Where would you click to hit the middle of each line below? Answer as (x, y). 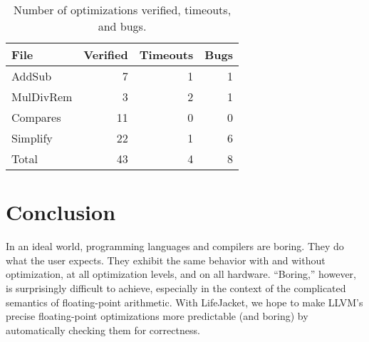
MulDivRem (42, 97)
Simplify (32, 138)
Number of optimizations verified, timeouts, (122, 10)
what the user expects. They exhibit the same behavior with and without (166, 260)
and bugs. (122, 26)
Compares (36, 117)
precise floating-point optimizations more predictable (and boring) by (157, 316)
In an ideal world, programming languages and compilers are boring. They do (175, 246)
